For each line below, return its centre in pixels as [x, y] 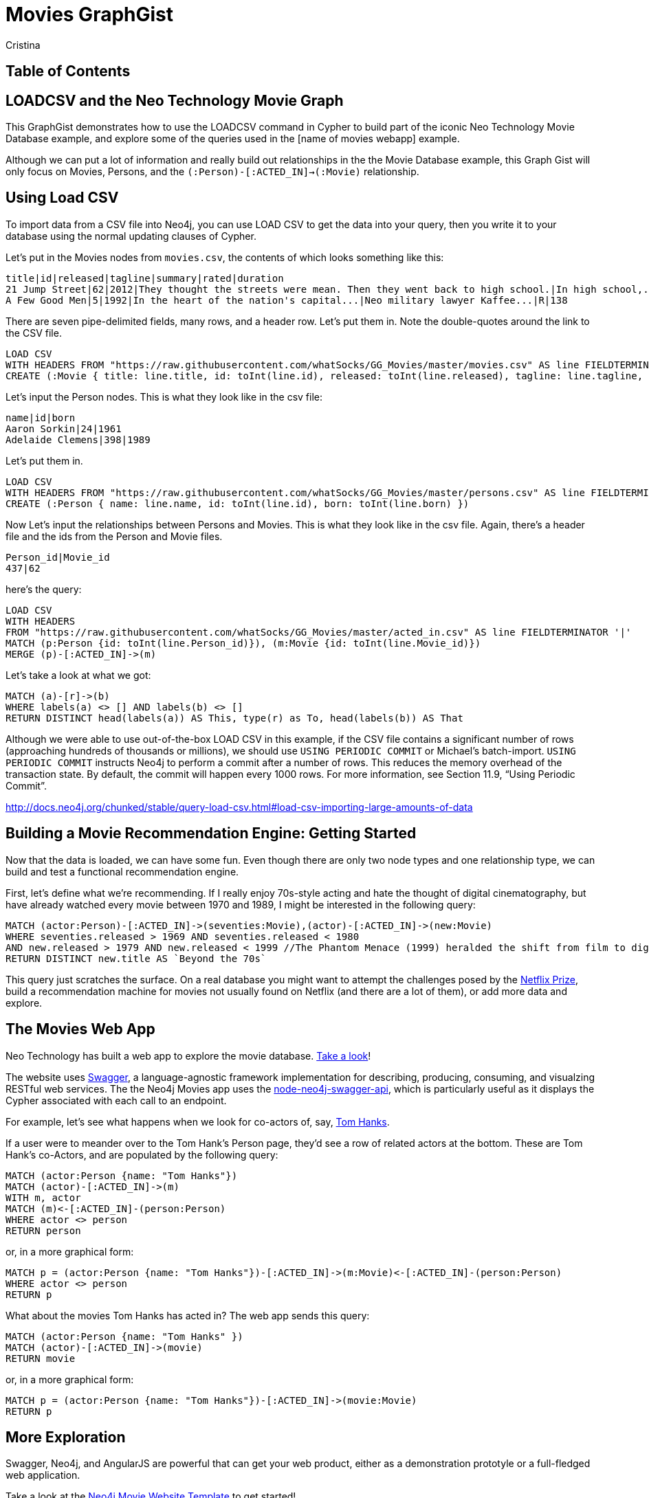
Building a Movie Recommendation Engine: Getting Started [211, 834]
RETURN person [43, 1230]
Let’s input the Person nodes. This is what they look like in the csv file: [164, 396]
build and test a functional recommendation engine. [122, 871]
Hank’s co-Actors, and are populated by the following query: [142, 1154]
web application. [43, 1475]
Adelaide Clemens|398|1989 [78, 439]
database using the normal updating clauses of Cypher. [131, 236]
